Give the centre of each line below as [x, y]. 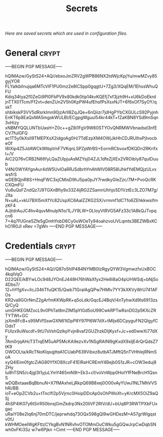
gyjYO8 [13, 81]
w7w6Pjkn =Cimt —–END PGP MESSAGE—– [76, 430]
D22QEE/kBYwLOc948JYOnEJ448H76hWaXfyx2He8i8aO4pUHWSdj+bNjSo [82, 279]
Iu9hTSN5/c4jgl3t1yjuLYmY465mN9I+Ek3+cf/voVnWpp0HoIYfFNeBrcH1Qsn [81, 373]
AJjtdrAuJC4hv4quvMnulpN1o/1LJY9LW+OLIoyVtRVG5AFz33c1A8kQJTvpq [81, 211]
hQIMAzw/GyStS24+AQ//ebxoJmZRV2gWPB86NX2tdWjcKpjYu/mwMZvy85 [81, 76]
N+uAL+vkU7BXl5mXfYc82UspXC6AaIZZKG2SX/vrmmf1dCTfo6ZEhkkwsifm [81, 200]
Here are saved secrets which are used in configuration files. [66, 33]
